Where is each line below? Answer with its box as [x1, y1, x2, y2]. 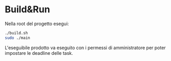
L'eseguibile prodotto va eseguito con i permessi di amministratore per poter [5, 45, 166, 51]
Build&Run [5, 4, 50, 15]
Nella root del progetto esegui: [5, 21, 69, 27]
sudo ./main [5, 35, 30, 40]
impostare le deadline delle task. [5, 50, 73, 56]
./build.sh [5, 30, 28, 35]
